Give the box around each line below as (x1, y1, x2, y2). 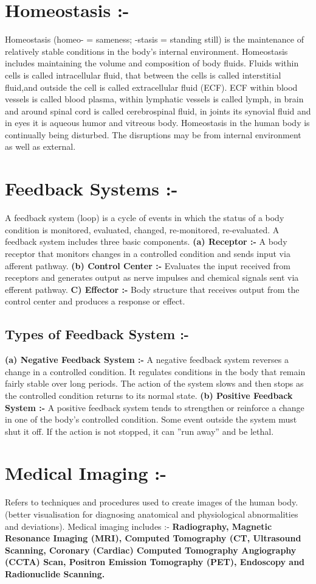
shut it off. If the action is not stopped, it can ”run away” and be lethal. (5, 424, 274, 437)
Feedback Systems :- (5, 176, 178, 201)
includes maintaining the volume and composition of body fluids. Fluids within (5, 57, 299, 69)
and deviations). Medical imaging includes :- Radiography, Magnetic (5, 519, 272, 532)
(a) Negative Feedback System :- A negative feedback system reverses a (5, 353, 289, 366)
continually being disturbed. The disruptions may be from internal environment (5, 128, 301, 141)
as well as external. (5, 140, 76, 153)
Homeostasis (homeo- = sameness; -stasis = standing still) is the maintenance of (5, 33, 304, 46)
